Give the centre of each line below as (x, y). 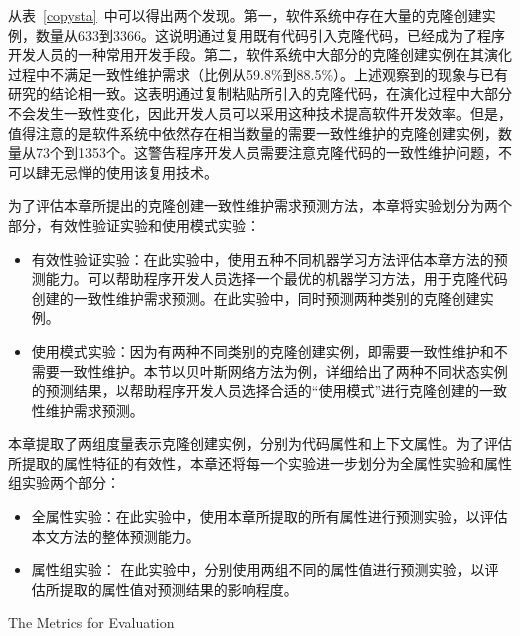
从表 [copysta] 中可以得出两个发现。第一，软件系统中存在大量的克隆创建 (245, 15)
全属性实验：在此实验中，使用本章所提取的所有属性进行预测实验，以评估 (269, 516)
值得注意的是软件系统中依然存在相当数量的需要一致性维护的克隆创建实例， (253, 132)
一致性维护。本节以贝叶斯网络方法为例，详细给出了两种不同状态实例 (283, 370)
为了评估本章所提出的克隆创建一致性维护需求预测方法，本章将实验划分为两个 (260, 205)
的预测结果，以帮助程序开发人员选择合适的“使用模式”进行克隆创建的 (255, 390)
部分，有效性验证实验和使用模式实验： (134, 224)
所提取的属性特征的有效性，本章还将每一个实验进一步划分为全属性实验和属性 (260, 462)
